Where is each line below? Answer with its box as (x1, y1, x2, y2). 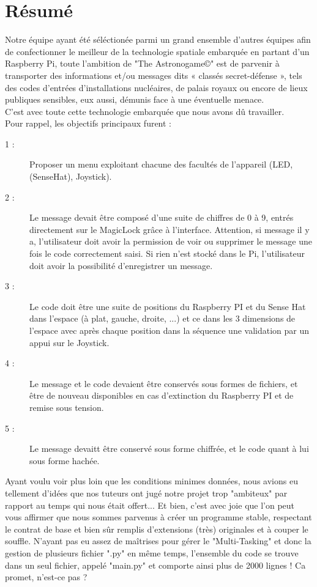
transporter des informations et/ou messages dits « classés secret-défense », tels (5, 68, 302, 81)
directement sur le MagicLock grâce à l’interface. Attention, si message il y (29, 223, 310, 235)
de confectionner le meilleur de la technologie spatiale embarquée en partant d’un (5, 45, 310, 57)
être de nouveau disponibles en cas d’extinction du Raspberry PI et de (29, 389, 294, 402)
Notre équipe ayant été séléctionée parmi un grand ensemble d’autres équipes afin (5, 33, 311, 46)
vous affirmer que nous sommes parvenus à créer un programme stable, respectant (5, 511, 312, 523)
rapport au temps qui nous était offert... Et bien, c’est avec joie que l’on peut (5, 498, 295, 511)
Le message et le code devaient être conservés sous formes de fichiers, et (29, 377, 298, 389)
